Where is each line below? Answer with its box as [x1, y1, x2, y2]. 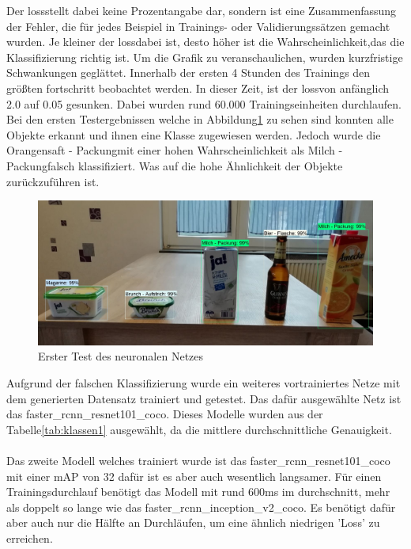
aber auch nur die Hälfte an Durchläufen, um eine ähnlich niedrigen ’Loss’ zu [6, 514, 380, 531]
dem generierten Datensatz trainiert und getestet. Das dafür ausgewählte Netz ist [6, 390, 402, 406]
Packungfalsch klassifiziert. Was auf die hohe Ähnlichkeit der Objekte [6, 157, 343, 173]
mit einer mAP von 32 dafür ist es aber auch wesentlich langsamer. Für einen [6, 467, 382, 484]
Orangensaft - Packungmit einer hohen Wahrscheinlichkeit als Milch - [6, 142, 343, 158]
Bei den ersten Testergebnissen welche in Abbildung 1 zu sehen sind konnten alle [6, 111, 394, 128]
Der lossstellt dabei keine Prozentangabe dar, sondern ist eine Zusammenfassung [6, 2, 397, 18]
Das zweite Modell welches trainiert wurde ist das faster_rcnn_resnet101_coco [6, 452, 390, 469]
